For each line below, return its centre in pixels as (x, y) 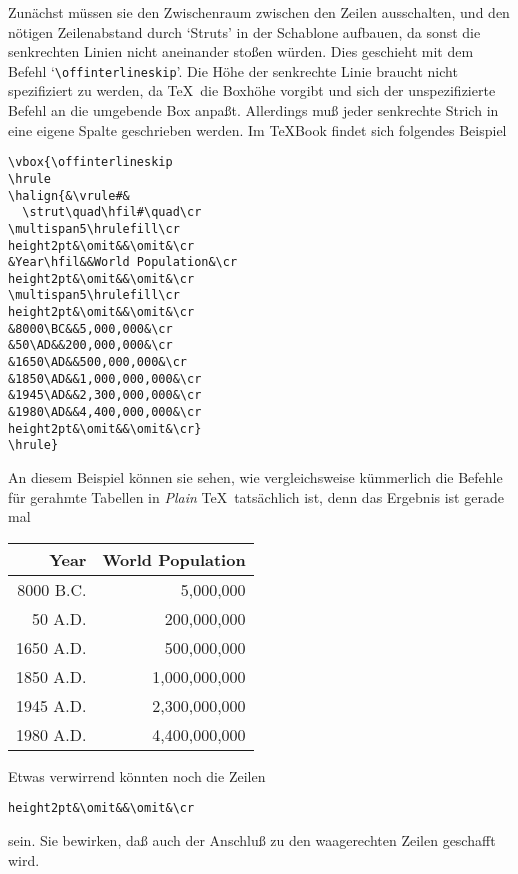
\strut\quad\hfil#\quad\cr (112, 212)
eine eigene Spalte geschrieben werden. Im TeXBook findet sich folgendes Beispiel (257, 129)
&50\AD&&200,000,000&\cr (90, 345)
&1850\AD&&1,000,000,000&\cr (105, 378)
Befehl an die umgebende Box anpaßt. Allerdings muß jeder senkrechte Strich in (253, 110)
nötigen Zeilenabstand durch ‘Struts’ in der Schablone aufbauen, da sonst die (244, 31)
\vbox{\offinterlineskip (90, 162)
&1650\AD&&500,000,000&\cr (97, 362)
